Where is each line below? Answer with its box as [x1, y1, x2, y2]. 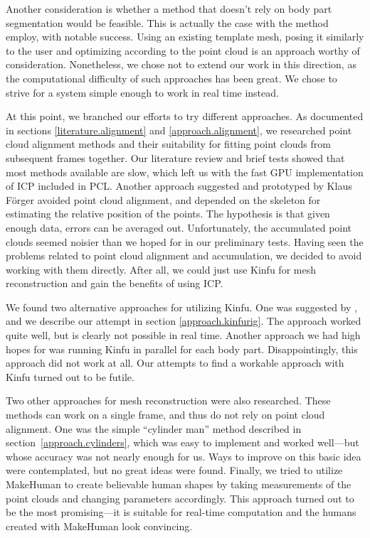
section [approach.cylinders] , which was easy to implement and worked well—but [6, 435, 359, 450]
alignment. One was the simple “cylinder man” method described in [6, 421, 302, 436]
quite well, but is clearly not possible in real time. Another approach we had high [6, 328, 361, 343]
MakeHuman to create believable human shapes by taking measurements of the [6, 477, 351, 491]
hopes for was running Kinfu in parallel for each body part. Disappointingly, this [6, 341, 358, 356]
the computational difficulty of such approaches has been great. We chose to [6, 70, 337, 85]
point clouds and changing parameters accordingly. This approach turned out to [6, 490, 354, 505]
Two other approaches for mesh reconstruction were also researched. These [6, 393, 331, 408]
